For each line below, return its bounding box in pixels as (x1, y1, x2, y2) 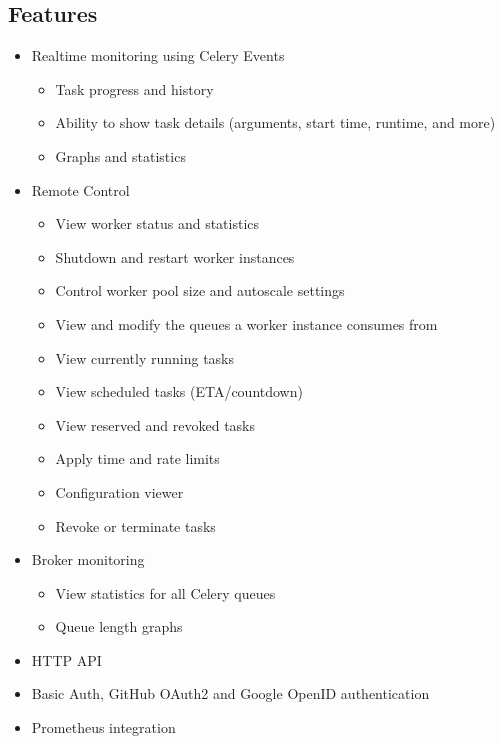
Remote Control (31, 179, 130, 200)
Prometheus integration (31, 717, 176, 738)
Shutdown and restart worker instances (55, 246, 295, 267)
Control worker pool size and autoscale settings (55, 280, 345, 301)
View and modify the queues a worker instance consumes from (55, 313, 438, 334)
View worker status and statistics (55, 213, 260, 234)
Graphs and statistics (55, 145, 186, 166)
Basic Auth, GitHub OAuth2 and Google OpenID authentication (31, 683, 430, 704)
